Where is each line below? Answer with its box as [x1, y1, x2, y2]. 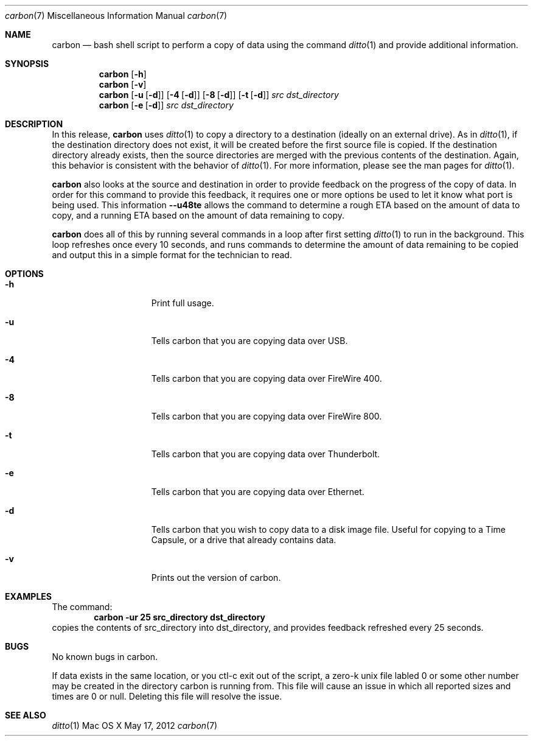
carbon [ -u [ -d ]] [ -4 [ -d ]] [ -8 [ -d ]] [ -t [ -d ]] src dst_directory [99, 90, 339, 100]
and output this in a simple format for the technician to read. [52, 250, 292, 260]
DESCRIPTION [5, 119, 63, 129]
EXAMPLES [5, 591, 52, 602]
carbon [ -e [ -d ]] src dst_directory [99, 100, 234, 110]
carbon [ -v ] [99, 79, 147, 90]
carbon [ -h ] [99, 69, 147, 79]
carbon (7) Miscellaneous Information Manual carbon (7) [5, 10, 228, 21]
